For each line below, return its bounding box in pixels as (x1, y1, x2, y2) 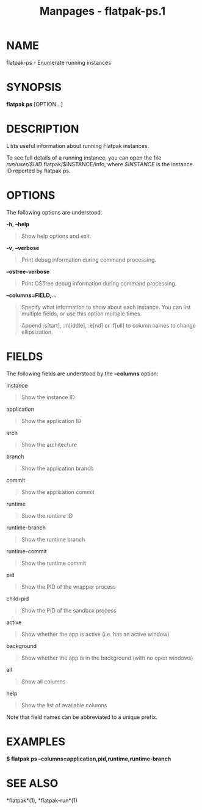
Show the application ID (21, 417, 81, 424)
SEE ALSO (6, 776, 59, 790)
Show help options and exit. (21, 232, 92, 240)
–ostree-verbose (6, 268, 50, 275)
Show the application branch (21, 465, 94, 472)
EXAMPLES (6, 735, 65, 748)
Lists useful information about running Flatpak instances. (6, 142, 150, 149)
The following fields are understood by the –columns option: (6, 370, 159, 377)
